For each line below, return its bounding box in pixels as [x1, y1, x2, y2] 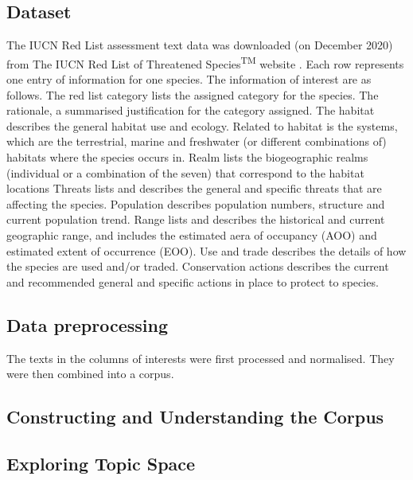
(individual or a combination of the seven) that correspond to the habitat [6, 164, 364, 181]
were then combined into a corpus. [6, 365, 174, 382]
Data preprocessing [6, 312, 169, 337]
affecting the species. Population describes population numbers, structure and [6, 195, 385, 212]
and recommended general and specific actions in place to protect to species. [6, 273, 379, 290]
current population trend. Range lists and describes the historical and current [6, 211, 385, 228]
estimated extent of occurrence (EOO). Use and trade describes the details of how [6, 242, 407, 259]
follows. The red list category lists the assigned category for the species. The [6, 86, 379, 103]
